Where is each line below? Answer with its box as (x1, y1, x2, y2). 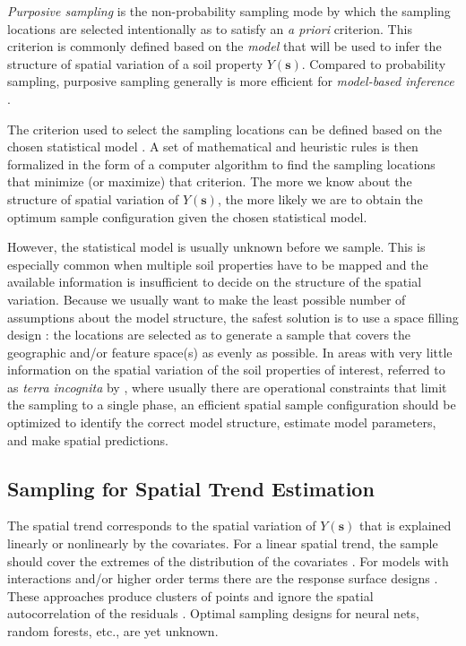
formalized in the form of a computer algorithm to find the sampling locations (7, 154, 436, 173)
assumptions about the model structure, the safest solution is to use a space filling (7, 307, 459, 326)
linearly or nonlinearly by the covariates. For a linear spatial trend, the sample (7, 534, 438, 553)
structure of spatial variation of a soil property (7, 54, 263, 73)
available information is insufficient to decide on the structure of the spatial (7, 272, 422, 291)
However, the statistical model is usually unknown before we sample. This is (7, 237, 426, 256)
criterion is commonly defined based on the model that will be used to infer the (7, 37, 442, 56)
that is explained (358, 516, 452, 535)
